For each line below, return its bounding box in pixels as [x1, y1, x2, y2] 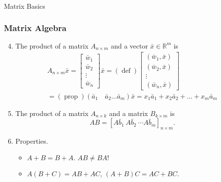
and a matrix [109, 108, 148, 118]
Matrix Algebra [4, 21, 67, 33]
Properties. [15, 135, 48, 146]
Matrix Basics [4, 1, 45, 11]
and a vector [110, 40, 148, 50]
